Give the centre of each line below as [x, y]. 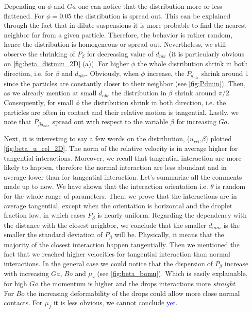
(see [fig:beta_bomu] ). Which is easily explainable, [172, 273]
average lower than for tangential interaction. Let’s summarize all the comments [123, 176]
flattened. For [24, 15]
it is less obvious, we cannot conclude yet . [116, 303]
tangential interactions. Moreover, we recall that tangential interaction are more [123, 157]
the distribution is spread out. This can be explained [152, 15]
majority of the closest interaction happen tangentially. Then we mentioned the [122, 244]
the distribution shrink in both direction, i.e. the [154, 102]
